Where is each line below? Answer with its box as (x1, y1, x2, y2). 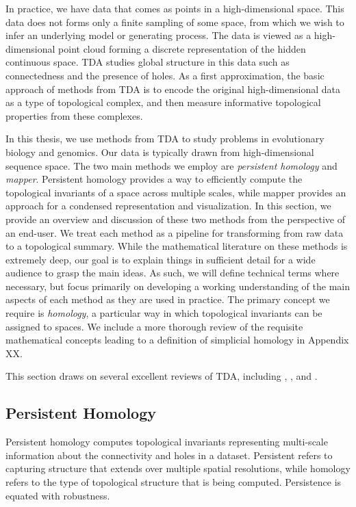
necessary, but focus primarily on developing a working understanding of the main (5, 278, 351, 293)
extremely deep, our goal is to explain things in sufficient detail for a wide (5, 252, 316, 266)
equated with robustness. (5, 488, 110, 502)
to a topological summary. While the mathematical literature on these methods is (5, 239, 348, 253)
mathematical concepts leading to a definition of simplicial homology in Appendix (5, 333, 349, 347)
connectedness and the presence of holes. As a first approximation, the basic (5, 68, 325, 82)
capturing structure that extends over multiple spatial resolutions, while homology (5, 461, 351, 476)
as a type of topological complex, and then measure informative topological (5, 95, 321, 109)
